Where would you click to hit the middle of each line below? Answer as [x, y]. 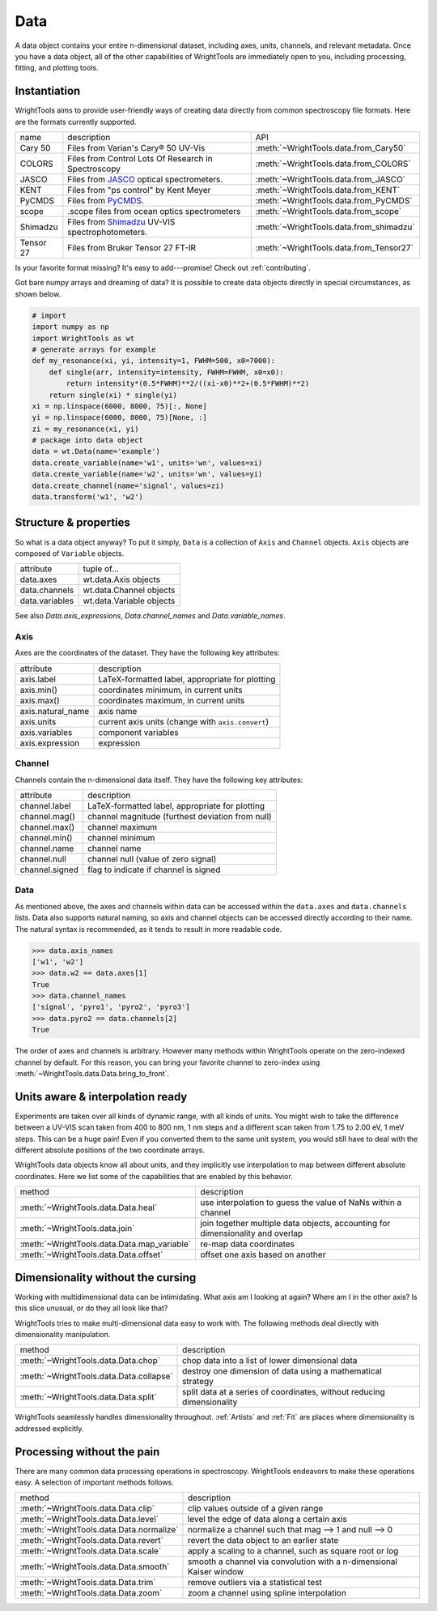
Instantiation [48, 91]
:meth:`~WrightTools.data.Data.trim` [88, 1583]
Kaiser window [216, 1572]
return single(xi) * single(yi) [113, 395]
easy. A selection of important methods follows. [94, 1482]
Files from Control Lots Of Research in [140, 159]
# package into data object [87, 440]
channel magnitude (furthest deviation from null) [180, 816]
